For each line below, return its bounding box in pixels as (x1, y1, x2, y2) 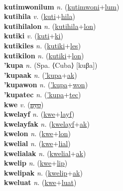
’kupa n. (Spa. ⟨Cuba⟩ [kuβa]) (4, 60, 98, 70)
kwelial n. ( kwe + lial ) (4, 138, 71, 148)
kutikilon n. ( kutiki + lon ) (4, 50, 84, 60)
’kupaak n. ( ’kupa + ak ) (4, 69, 77, 80)
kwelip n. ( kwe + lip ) (4, 158, 68, 168)
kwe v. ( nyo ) (4, 99, 44, 109)
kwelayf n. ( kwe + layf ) (4, 109, 75, 119)
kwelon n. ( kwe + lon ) (4, 128, 71, 139)
